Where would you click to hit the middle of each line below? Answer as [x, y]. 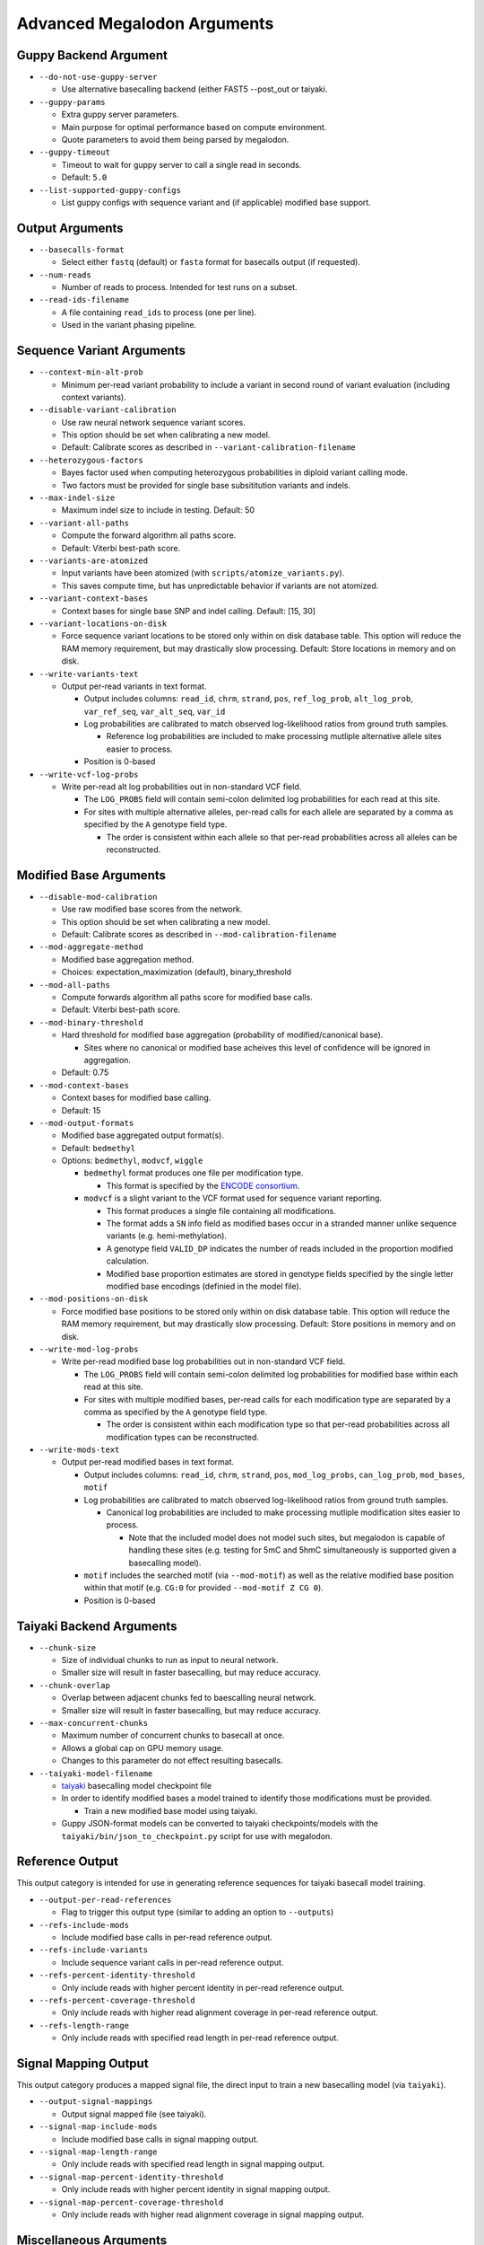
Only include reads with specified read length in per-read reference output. [200, 2038]
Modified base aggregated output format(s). [143, 1135]
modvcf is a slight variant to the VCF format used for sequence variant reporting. [233, 1198]
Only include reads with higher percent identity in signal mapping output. [196, 2189]
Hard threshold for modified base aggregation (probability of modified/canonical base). [222, 1035]
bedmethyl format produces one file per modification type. [194, 1173]
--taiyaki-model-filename [96, 1773]
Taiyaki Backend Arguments [97, 1626]
